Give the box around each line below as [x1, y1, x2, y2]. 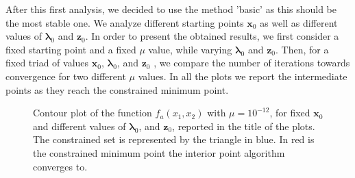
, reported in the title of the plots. [172, 118, 315, 133]
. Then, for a [276, 42, 329, 56]
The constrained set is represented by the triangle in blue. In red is [33, 132, 315, 147]
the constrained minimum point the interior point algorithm [33, 145, 285, 160]
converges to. [33, 159, 88, 173]
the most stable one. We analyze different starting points [5, 15, 244, 29]
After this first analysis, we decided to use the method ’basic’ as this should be [5, 2, 336, 16]
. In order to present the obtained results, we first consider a [85, 29, 339, 43]
